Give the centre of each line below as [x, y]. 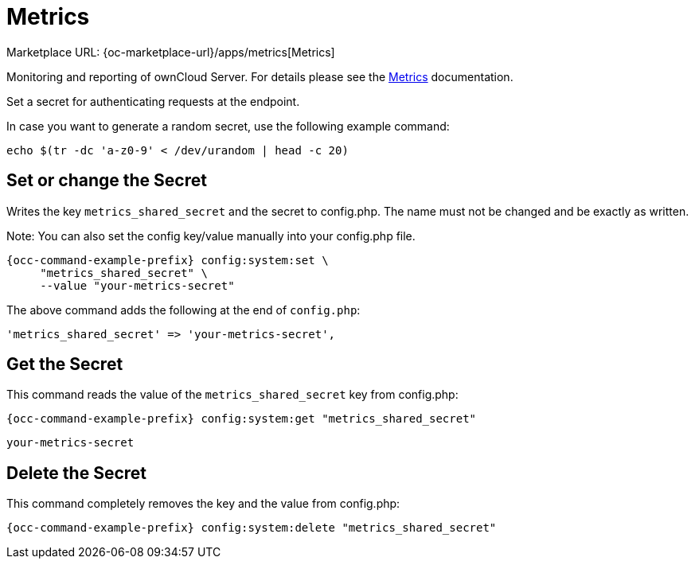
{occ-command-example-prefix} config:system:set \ [168, 260]
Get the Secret [65, 364]
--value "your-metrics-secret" [137, 285]
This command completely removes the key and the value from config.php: [203, 504]
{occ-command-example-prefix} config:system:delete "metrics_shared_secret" [252, 528]
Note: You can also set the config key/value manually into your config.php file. [211, 236]
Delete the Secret [76, 473]
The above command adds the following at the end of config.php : [184, 310]
